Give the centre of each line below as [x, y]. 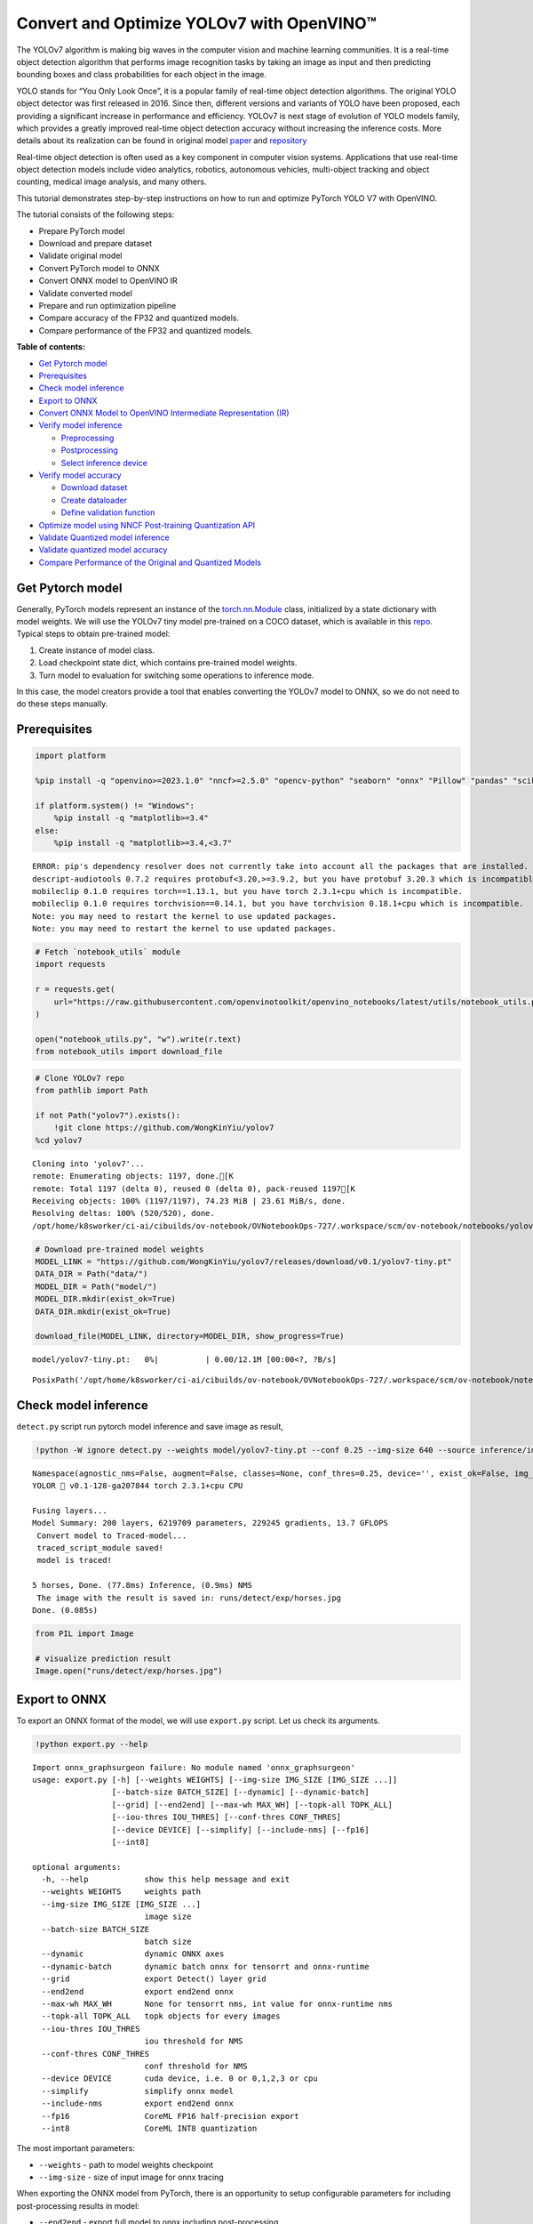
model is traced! [75, 1560]
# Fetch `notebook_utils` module [108, 952]
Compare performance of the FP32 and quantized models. [146, 330]
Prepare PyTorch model [82, 230]
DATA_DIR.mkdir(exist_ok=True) [103, 1311]
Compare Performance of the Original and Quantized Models [150, 562]
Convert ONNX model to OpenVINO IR [108, 281]
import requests [71, 964]
